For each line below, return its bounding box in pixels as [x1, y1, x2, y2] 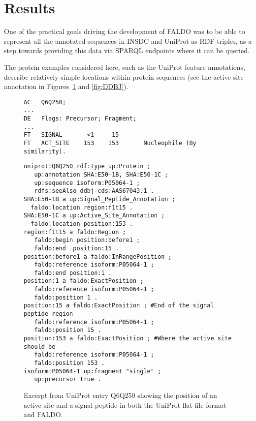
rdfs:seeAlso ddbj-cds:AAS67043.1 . [34, 187, 154, 195]
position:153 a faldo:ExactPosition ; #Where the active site [24, 335, 232, 342]
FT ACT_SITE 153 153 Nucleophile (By [24, 139, 196, 147]
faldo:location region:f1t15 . [31, 204, 133, 211]
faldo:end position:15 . [34, 244, 119, 252]
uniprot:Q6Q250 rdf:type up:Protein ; [24, 163, 151, 170]
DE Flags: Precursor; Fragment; [24, 115, 137, 122]
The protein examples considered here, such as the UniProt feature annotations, [4, 61, 245, 72]
